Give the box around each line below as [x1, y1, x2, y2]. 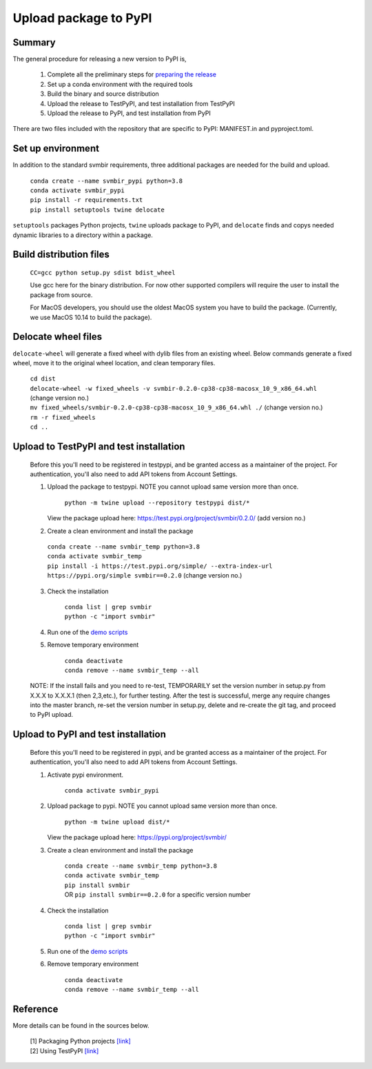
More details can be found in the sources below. [12, 1021, 149, 1030]
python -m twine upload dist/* [64, 817, 170, 826]
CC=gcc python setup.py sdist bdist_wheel [30, 269, 176, 277]
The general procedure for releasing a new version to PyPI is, [12, 55, 187, 63]
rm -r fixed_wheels [30, 414, 96, 421]
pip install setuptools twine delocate [30, 205, 165, 214]
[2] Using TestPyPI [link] [30, 1046, 99, 1055]
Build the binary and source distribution [47, 90, 160, 98]
